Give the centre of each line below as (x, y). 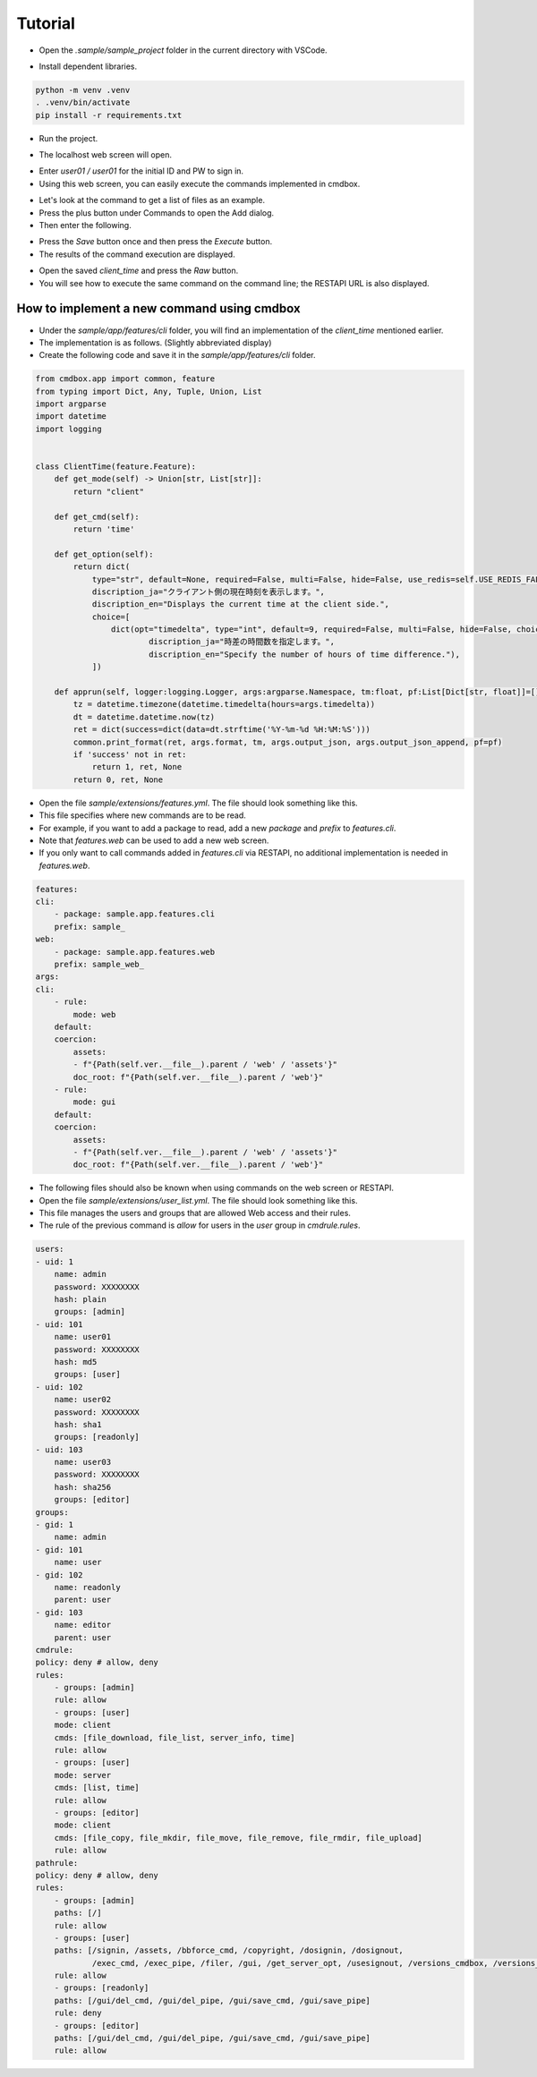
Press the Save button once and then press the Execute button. (156, 242)
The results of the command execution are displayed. (137, 254)
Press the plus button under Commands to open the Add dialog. (157, 213)
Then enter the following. (85, 226)
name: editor (83, 1625)
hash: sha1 (78, 1424)
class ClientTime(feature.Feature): (116, 467)
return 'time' (104, 529)
